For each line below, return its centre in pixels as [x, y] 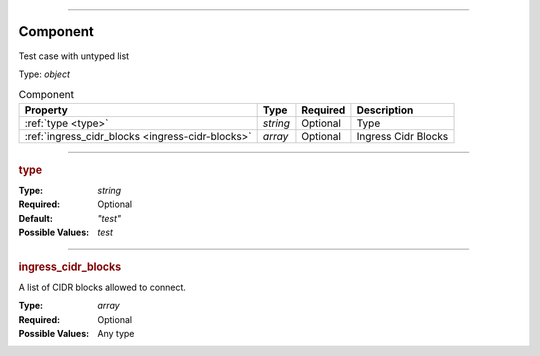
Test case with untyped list [74, 56]
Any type [116, 333]
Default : [36, 218]
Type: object [44, 74]
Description [385, 110]
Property [46, 110]
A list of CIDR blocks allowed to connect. [102, 287]
